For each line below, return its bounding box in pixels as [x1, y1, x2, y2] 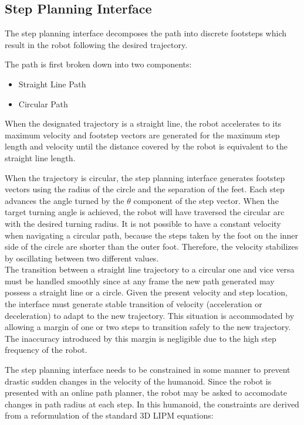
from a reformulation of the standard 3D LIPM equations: [5, 409, 214, 421]
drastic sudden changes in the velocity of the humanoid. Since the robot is [5, 375, 272, 387]
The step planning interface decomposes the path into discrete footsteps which [5, 27, 287, 39]
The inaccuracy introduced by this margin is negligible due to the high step [5, 332, 276, 344]
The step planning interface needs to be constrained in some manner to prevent [5, 363, 291, 376]
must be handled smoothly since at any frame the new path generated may [5, 274, 275, 287]
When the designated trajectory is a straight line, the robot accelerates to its [5, 117, 282, 130]
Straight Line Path [18, 77, 86, 90]
